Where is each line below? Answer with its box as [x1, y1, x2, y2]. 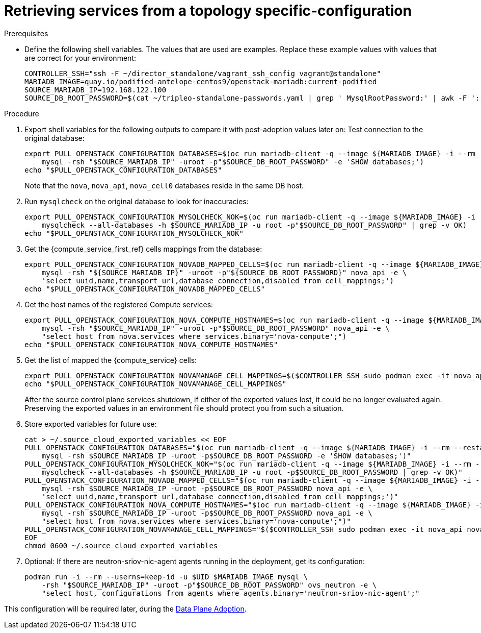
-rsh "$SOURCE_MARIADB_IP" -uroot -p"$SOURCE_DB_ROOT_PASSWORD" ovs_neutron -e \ [41, 580, 377, 589]
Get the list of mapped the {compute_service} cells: [24, 355, 197, 364]
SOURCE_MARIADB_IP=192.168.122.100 [24, 85, 167, 94]
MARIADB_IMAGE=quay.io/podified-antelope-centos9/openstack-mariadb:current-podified [24, 77, 377, 86]
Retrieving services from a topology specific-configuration [4, 2, 412, 19]
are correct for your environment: [24, 53, 136, 62]
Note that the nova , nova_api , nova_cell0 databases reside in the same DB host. [24, 181, 304, 190]
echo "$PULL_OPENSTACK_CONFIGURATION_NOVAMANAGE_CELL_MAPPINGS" [24, 379, 287, 388]
